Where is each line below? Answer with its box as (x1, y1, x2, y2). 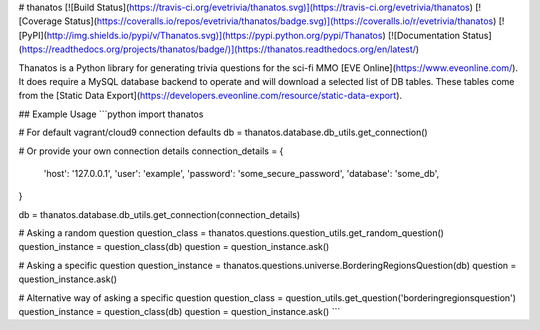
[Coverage (18, 15, 63, 27)
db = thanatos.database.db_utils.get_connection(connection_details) (18, 208, 301, 220)
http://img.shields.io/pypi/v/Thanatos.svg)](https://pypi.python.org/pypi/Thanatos (46, 29, 383, 41)
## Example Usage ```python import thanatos (18, 108, 204, 120)
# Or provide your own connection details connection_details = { (18, 145, 284, 157)
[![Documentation (387, 29, 460, 41)
